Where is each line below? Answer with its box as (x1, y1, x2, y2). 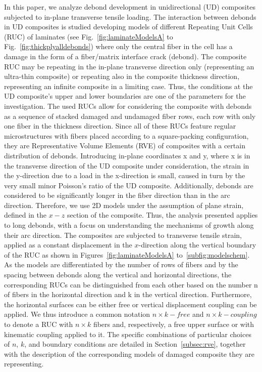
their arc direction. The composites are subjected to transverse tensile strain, (4, 229, 242, 240)
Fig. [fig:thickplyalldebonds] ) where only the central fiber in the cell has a (4, 41, 233, 52)
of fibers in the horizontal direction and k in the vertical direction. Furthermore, (4, 289, 252, 300)
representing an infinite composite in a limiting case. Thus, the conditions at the (4, 80, 253, 91)
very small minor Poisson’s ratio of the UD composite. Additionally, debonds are (4, 180, 253, 190)
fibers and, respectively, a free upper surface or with (93, 319, 254, 329)
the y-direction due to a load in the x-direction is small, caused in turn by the (4, 170, 245, 181)
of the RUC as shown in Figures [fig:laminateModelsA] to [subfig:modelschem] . (4, 249, 250, 260)
